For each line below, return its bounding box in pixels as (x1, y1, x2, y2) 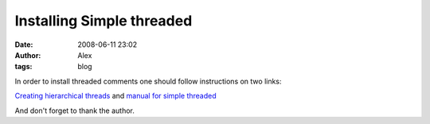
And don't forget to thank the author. (14, 106, 135, 115)
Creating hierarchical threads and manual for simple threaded (14, 91, 217, 101)
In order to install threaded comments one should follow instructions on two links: (14, 76, 282, 86)
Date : (14, 40, 33, 49)
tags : (14, 62, 33, 72)
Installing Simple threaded (14, 12, 193, 29)
